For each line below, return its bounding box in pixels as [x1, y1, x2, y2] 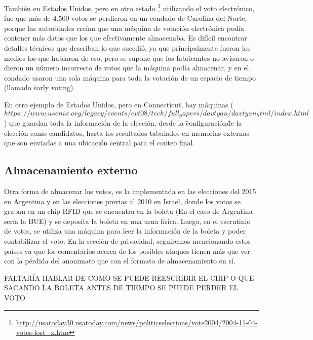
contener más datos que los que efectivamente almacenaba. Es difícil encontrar [4, 32, 247, 43]
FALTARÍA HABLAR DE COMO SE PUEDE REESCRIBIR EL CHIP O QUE [4, 272, 254, 283]
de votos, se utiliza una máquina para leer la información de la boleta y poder [4, 225, 246, 236]
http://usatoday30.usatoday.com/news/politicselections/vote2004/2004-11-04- [16, 317, 258, 327]
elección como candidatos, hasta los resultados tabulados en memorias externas [4, 127, 250, 138]
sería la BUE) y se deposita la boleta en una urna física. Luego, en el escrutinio [4, 215, 251, 226]
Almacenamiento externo [4, 162, 138, 178]
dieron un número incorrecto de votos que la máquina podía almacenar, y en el [4, 62, 249, 73]
